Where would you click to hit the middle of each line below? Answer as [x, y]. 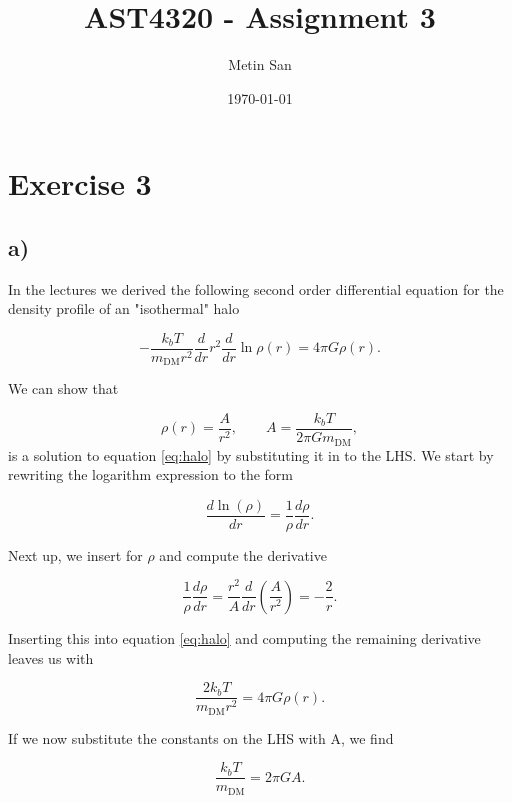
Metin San [260, 64]
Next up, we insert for [75, 554]
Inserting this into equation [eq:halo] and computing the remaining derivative [244, 637]
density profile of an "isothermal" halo [124, 308]
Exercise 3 [80, 183]
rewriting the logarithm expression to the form [151, 474]
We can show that [63, 388]
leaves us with [51, 657]
